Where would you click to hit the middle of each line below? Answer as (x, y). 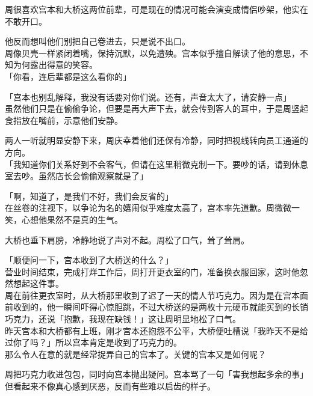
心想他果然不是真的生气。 (72, 219)
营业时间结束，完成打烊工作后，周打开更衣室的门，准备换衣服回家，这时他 (152, 271)
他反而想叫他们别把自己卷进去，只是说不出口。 (98, 41)
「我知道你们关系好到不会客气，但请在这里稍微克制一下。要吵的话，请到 (148, 164)
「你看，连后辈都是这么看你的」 (68, 76)
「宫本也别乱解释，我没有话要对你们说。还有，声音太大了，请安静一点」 (148, 96)
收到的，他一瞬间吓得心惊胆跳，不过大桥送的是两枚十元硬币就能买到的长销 (160, 307)
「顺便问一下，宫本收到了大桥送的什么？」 (89, 260)
